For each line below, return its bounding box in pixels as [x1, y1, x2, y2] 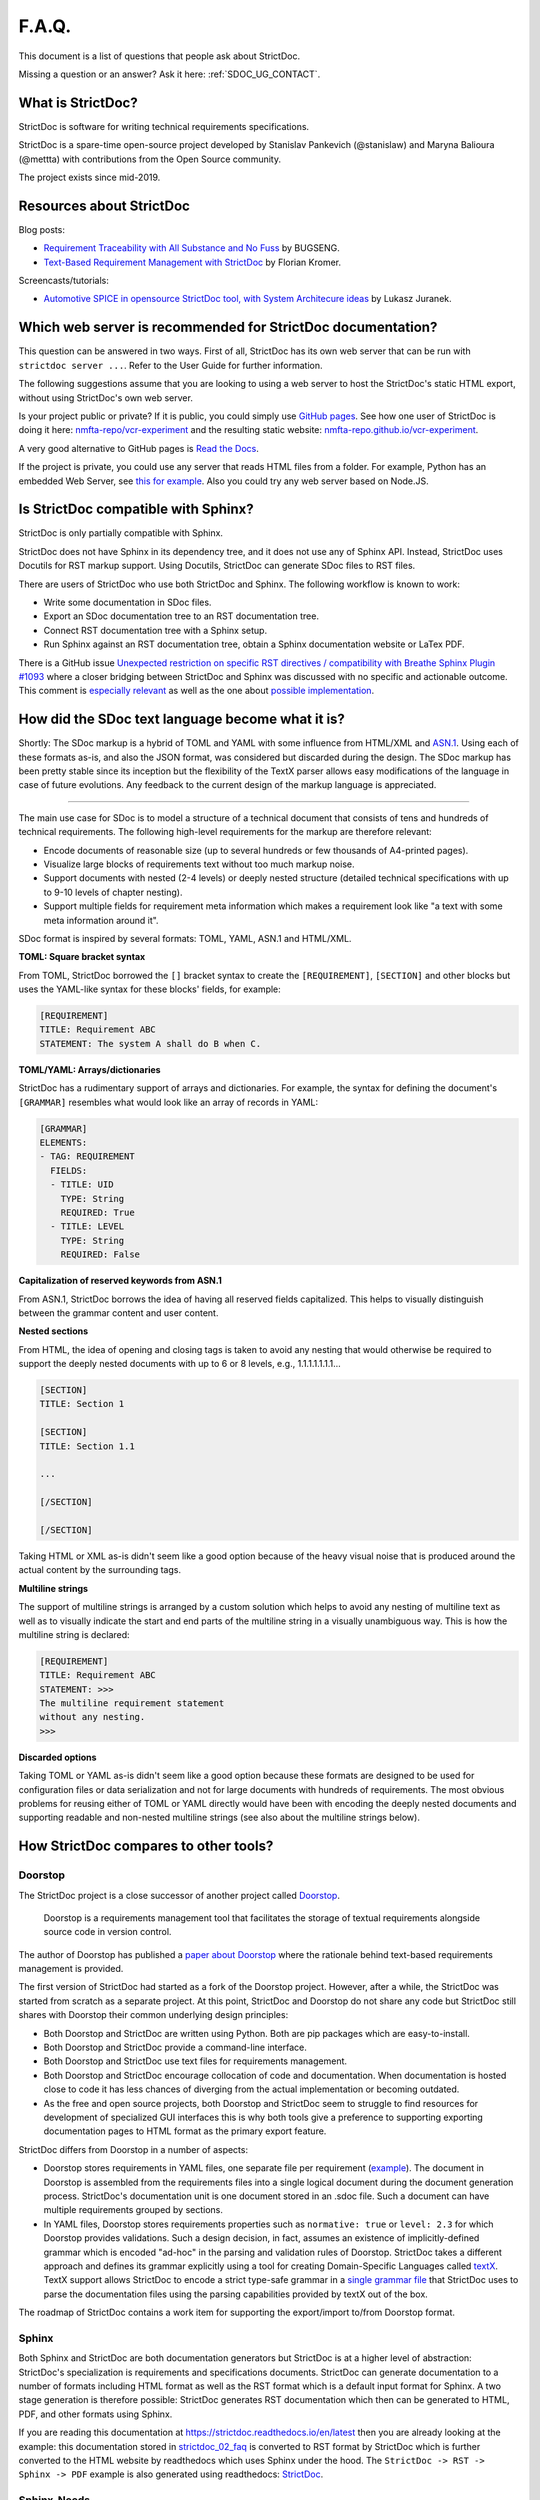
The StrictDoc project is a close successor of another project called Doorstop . [18, 1889, 340, 1901]
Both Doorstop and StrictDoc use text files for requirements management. [43, 2055, 348, 2067]
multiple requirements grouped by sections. [43, 2204, 224, 2216]
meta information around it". [43, 914, 159, 926]
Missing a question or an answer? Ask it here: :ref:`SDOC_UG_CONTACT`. [18, 68, 321, 80]
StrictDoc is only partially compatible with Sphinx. [18, 527, 224, 539]
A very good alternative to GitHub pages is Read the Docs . [18, 442, 260, 454]
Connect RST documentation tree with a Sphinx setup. [43, 624, 268, 636]
